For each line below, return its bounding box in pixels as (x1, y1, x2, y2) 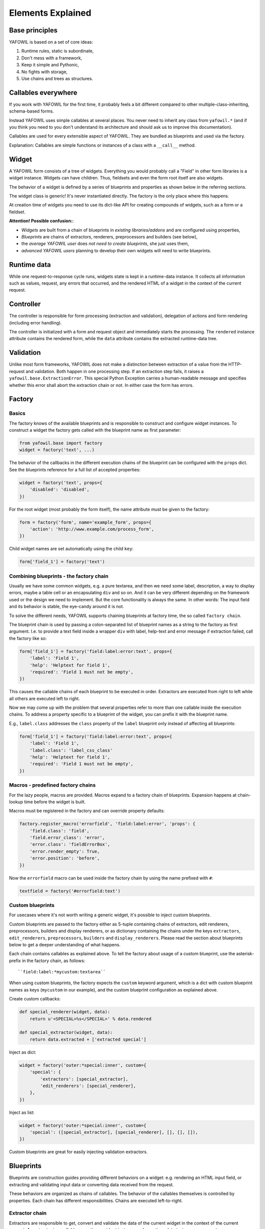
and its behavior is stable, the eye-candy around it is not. (9, 604, 125, 610)
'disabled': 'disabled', (29, 487, 90, 493)
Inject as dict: (9, 1049, 36, 1055)
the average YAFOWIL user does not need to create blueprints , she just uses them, (21, 241, 189, 247)
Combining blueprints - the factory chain (9, 573, 109, 580)
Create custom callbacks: (9, 996, 61, 1002)
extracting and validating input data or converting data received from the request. (9, 1181, 174, 1187)
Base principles (9, 26, 58, 34)
